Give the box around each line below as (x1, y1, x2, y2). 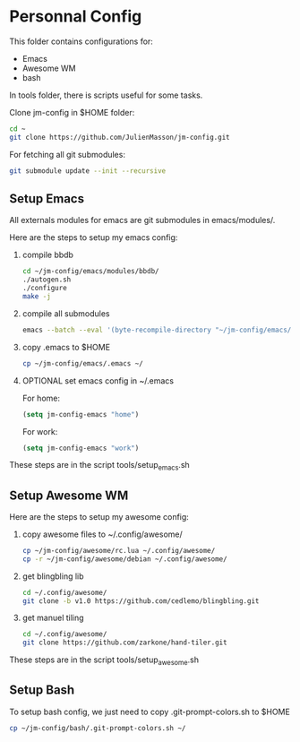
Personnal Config (9, 6, 142, 27)
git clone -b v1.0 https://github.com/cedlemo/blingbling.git (21, 596, 260, 606)
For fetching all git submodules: (9, 149, 125, 160)
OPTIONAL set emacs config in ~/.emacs (21, 375, 175, 386)
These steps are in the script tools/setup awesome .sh (9, 654, 200, 668)
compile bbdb (21, 249, 74, 261)
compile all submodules (21, 307, 110, 319)
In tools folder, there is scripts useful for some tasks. (9, 90, 203, 100)
